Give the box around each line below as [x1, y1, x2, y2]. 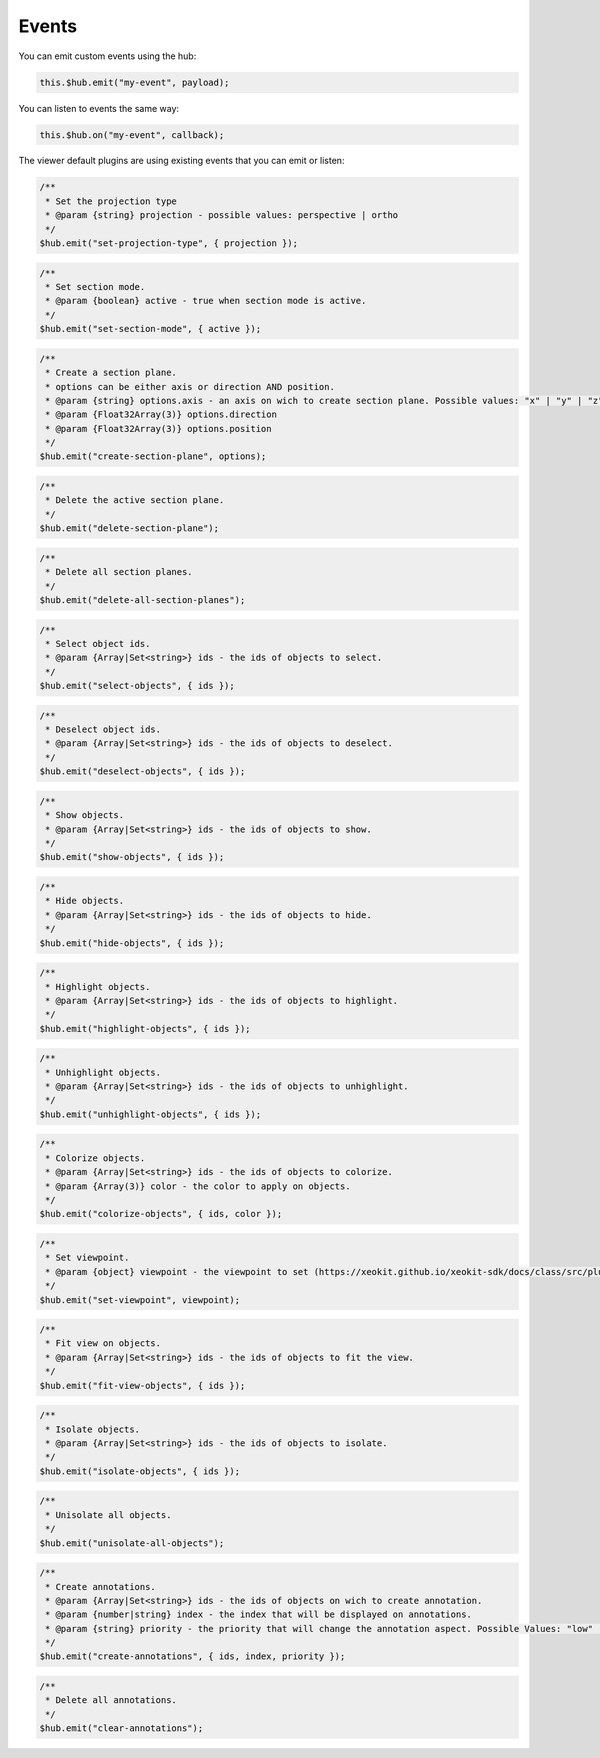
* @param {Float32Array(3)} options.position [45, 423, 272, 434]
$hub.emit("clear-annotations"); [39, 1723, 204, 1734]
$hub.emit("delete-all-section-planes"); [39, 594, 246, 605]
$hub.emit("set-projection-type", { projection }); [39, 238, 299, 249]
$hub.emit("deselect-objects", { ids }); [39, 766, 246, 777]
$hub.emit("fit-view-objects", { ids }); [39, 1380, 246, 1391]
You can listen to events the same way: [18, 102, 180, 114]
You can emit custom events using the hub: [18, 50, 197, 62]
